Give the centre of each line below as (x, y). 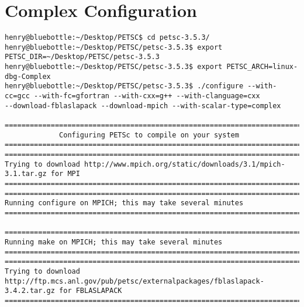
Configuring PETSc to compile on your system (149, 135)
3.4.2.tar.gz (30, 291)
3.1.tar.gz (26, 174)
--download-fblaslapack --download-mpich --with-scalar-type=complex (143, 106)
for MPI (65, 174)
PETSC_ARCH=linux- (262, 67)
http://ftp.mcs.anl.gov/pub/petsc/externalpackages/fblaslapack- (134, 281)
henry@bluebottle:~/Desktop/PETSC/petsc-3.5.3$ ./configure (124, 86)
